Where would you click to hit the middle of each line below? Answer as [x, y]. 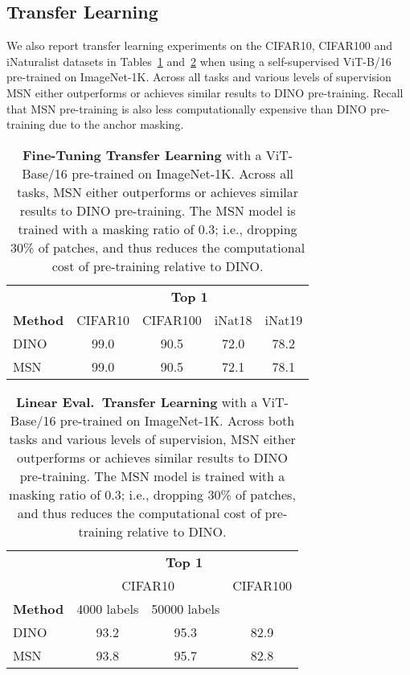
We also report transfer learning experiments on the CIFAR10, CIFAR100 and [199, 45]
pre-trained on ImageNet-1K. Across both [177, 420]
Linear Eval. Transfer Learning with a [137, 401]
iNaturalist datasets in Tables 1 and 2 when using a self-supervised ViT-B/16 [199, 61]
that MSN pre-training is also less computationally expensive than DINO [187, 108]
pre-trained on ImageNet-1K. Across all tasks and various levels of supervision [199, 77]
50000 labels [186, 608]
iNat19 [284, 319]
